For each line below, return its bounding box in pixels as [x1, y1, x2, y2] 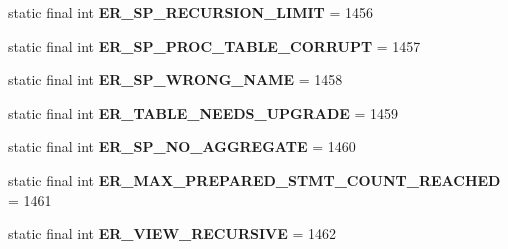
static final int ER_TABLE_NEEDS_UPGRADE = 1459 [8, 102, 399, 123]
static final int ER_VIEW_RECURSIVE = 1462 [8, 223, 336, 244]
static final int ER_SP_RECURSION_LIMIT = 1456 [8, 2, 373, 22]
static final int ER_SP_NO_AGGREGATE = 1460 [8, 136, 356, 157]
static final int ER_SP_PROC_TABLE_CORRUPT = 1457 [8, 35, 421, 56]
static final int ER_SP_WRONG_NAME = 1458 [8, 69, 343, 90]
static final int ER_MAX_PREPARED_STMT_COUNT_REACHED [8, 169, 501, 190]
